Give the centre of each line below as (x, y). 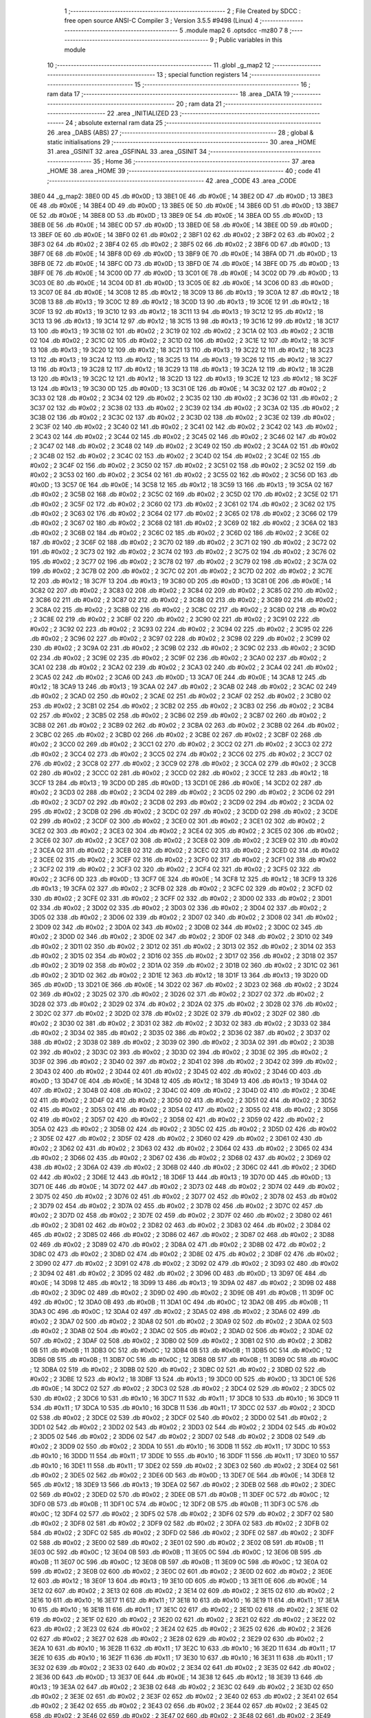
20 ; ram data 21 (199, 104)
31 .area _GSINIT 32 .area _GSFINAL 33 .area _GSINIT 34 (127, 152)
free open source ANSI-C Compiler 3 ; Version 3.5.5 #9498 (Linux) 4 (161, 21)
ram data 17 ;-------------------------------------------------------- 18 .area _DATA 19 (168, 94)
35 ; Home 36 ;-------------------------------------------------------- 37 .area (204, 161)
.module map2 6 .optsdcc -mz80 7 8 (236, 30)
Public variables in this (251, 40)
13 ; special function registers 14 (203, 75)
